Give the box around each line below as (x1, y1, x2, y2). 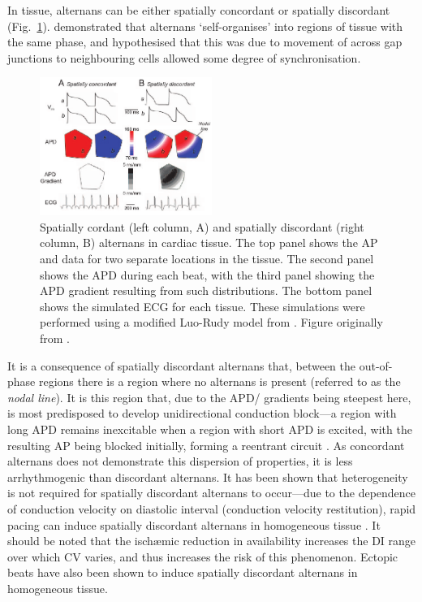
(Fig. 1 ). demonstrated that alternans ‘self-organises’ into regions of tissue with (7, 17, 403, 34)
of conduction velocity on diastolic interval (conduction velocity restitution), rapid (7, 500, 416, 517)
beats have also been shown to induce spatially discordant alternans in (7, 564, 358, 581)
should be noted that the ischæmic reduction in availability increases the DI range (7, 532, 416, 549)
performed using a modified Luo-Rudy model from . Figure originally (40, 314, 383, 331)
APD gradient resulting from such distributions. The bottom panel (40, 282, 372, 299)
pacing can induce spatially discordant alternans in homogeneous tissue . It (7, 516, 381, 533)
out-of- (359, 357, 393, 374)
